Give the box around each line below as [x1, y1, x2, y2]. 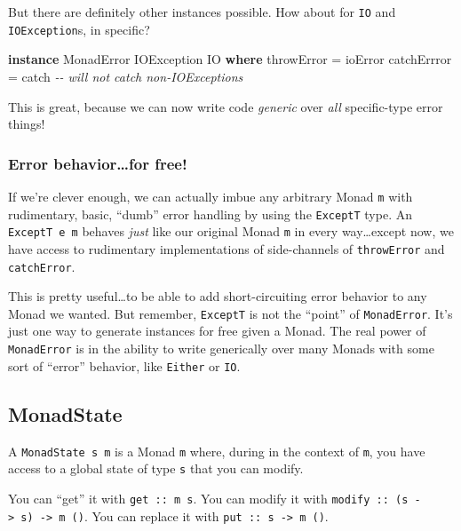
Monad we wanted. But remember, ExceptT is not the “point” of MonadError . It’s [8, 304, 453, 322]
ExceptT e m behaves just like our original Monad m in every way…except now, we [8, 222, 454, 241]
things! [8, 115, 45, 133]
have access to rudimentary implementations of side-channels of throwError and [8, 239, 445, 258]
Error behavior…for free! [8, 152, 187, 174]
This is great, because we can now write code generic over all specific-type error [8, 97, 443, 115]
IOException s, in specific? [8, 20, 150, 38]
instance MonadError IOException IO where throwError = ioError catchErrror [8, 50, 452, 68]
